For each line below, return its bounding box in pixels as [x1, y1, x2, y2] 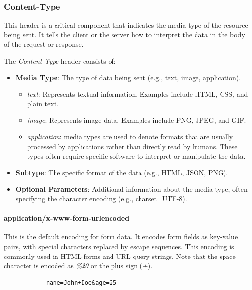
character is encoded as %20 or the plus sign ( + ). [4, 260, 153, 271]
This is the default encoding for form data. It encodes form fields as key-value [4, 231, 238, 242]
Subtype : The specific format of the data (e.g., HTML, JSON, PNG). [15, 167, 228, 177]
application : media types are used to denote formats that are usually [27, 131, 233, 141]
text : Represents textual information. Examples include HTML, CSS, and [27, 89, 248, 99]
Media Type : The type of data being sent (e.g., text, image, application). [15, 72, 241, 82]
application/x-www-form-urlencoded [4, 213, 130, 223]
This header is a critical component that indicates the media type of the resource [4, 20, 248, 30]
